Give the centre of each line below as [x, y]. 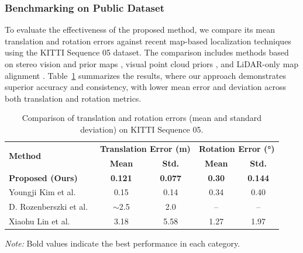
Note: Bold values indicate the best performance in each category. [123, 243]
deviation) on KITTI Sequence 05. [142, 129]
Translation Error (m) [145, 148]
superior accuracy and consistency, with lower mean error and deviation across [145, 87]
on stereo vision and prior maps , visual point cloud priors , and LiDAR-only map [152, 64]
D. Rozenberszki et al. [49, 207]
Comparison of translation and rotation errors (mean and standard [142, 118]
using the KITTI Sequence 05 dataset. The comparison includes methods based [147, 52]
